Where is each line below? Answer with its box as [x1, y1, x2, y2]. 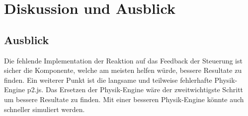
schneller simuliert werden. [4, 104, 85, 114]
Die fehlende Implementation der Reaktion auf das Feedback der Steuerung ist [4, 55, 243, 65]
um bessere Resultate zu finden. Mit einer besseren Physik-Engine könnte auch [4, 94, 244, 104]
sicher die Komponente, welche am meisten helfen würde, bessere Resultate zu [4, 65, 242, 75]
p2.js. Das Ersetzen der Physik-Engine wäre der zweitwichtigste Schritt [27, 84, 244, 95]
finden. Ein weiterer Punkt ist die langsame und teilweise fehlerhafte [4, 74, 212, 85]
